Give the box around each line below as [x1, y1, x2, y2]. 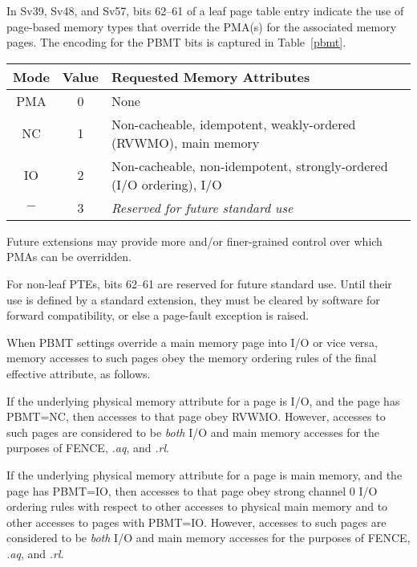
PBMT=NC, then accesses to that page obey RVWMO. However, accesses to [6, 408, 386, 425]
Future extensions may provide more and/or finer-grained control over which [6, 232, 383, 249]
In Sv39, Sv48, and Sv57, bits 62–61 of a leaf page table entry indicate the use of [6, 2, 404, 18]
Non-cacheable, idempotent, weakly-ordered [111, 114, 356, 133]
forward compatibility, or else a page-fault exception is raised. [6, 307, 310, 324]
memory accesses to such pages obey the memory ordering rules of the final [6, 349, 377, 366]
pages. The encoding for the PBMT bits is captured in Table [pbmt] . [6, 34, 346, 51]
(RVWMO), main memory [111, 133, 260, 152]
